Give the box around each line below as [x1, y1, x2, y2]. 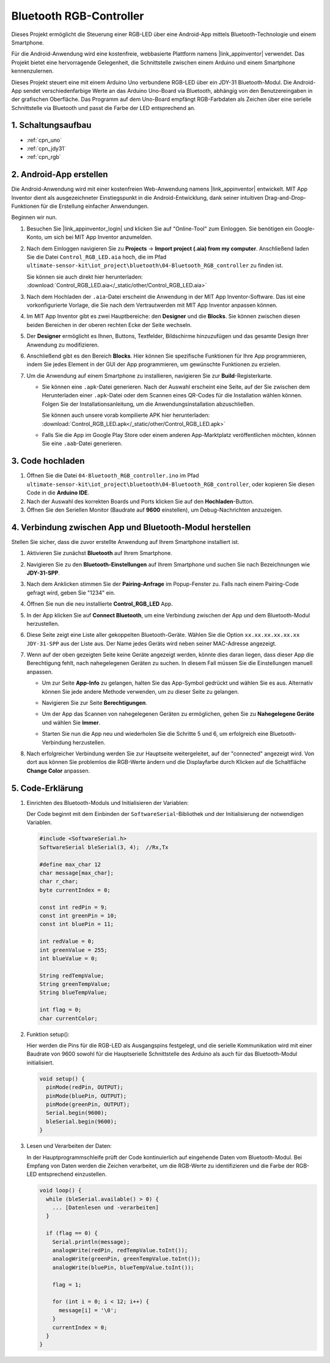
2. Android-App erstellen [11, 169, 108, 180]
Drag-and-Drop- [265, 194, 307, 201]
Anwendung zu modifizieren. [26, 341, 100, 348]
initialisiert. [26, 1059, 54, 1066]
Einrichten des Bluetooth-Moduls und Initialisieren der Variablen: [26, 799, 189, 806]
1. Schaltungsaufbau [11, 120, 92, 131]
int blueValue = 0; [39, 955, 98, 962]
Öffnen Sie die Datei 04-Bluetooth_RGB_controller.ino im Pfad [26, 472, 199, 479]
